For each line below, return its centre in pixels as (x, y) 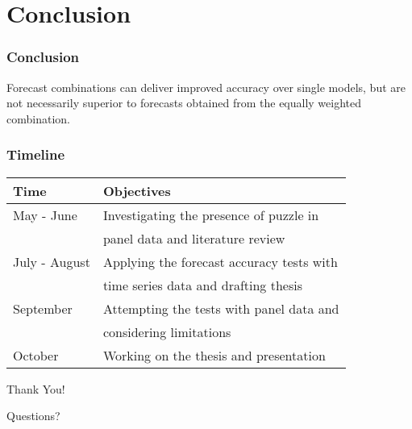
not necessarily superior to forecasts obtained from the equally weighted (184, 103)
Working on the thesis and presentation (214, 355)
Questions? (33, 416)
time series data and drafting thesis (202, 285)
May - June (45, 214)
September (43, 308)
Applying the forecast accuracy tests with (220, 261)
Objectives (137, 190)
